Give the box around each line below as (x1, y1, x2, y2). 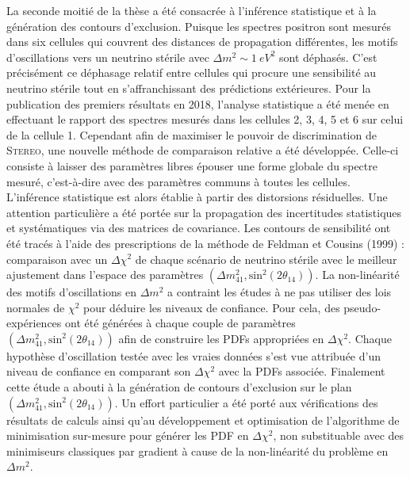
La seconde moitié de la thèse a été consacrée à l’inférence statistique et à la (6, 2, 377, 18)
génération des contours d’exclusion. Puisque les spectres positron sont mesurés (6, 17, 391, 34)
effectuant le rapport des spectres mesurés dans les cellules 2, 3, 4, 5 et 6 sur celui (6, 111, 404, 128)
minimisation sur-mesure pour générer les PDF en (6, 427, 249, 444)
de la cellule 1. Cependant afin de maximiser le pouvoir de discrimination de (6, 126, 377, 143)
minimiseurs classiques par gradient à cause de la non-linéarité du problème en (6, 442, 389, 459)
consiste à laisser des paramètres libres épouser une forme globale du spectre (6, 157, 377, 174)
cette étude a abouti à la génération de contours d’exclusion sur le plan (6, 379, 352, 395)
